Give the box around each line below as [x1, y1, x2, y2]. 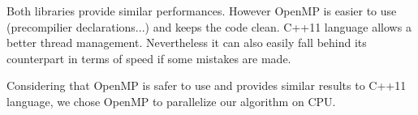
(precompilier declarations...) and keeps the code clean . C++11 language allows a [6, 18, 412, 35]
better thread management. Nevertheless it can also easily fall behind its [6, 34, 367, 51]
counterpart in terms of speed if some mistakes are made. [6, 49, 291, 66]
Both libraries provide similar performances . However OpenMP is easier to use [6, 2, 397, 19]
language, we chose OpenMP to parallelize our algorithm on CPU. [6, 92, 336, 109]
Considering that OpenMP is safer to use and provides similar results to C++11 [6, 77, 407, 94]
